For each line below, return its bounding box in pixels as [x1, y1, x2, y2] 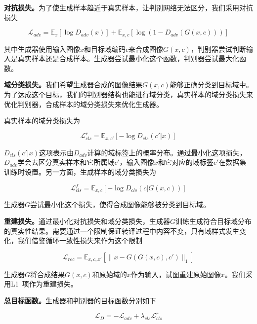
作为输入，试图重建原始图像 [130, 269, 221, 279]
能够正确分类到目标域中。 [170, 79, 253, 90]
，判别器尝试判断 [190, 43, 246, 54]
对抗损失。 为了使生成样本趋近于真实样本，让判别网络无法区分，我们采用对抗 [4, 2, 253, 12]
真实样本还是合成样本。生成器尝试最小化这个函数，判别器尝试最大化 [17, 53, 239, 64]
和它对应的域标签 [158, 157, 214, 167]
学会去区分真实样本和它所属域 [17, 157, 115, 167]
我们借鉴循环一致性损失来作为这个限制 [17, 235, 142, 246]
